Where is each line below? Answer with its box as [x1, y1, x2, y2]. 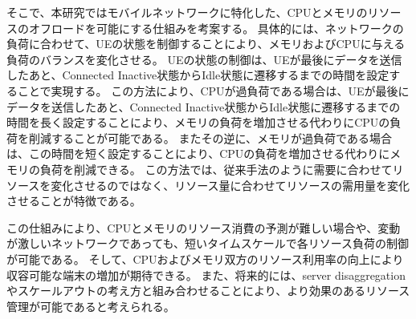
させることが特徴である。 [6, 192, 141, 209]
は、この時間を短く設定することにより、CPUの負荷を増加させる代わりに [6, 145, 390, 162]
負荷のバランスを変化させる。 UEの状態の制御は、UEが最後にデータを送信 [6, 50, 402, 67]
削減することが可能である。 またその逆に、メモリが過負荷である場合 [28, 129, 392, 146]
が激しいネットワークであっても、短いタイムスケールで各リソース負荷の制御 [6, 235, 410, 252]
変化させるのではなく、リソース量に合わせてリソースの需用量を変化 [51, 176, 410, 193]
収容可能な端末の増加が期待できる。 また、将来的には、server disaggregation [6, 266, 406, 283]
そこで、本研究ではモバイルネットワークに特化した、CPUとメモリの [6, 4, 368, 20]
